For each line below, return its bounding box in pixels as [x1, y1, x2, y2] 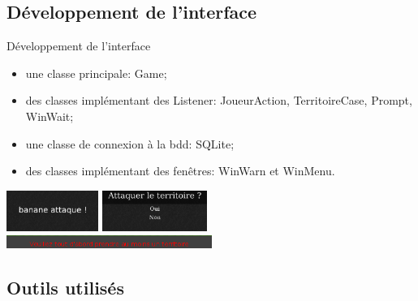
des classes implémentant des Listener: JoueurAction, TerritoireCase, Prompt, [25, 92, 412, 109]
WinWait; [25, 107, 74, 124]
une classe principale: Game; [25, 64, 167, 81]
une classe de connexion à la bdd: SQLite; [25, 135, 235, 152]
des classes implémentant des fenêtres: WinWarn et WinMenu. [25, 162, 335, 179]
